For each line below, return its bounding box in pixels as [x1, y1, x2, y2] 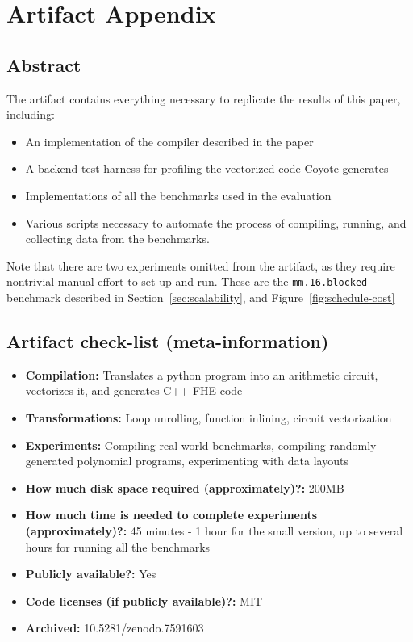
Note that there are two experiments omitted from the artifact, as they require [6, 257, 395, 274]
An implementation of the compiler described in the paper [25, 132, 314, 149]
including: [6, 106, 55, 123]
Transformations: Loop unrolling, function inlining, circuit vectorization [25, 409, 392, 426]
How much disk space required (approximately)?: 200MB [25, 479, 344, 496]
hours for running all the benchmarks [25, 538, 211, 555]
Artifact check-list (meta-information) [6, 328, 329, 353]
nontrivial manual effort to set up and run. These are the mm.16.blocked [6, 273, 368, 290]
